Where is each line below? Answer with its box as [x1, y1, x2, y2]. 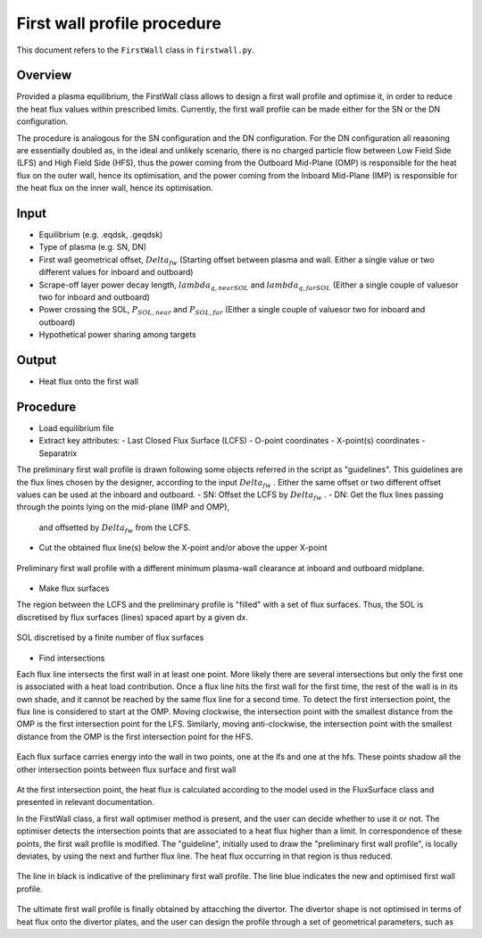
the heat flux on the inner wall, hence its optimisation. [16, 183, 213, 194]
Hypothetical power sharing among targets [38, 329, 196, 340]
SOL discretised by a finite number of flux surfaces [16, 632, 204, 643]
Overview [16, 68, 72, 83]
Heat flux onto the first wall [38, 376, 138, 387]
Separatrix [38, 447, 78, 459]
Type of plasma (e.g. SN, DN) [38, 242, 147, 253]
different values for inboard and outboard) [38, 267, 194, 278]
